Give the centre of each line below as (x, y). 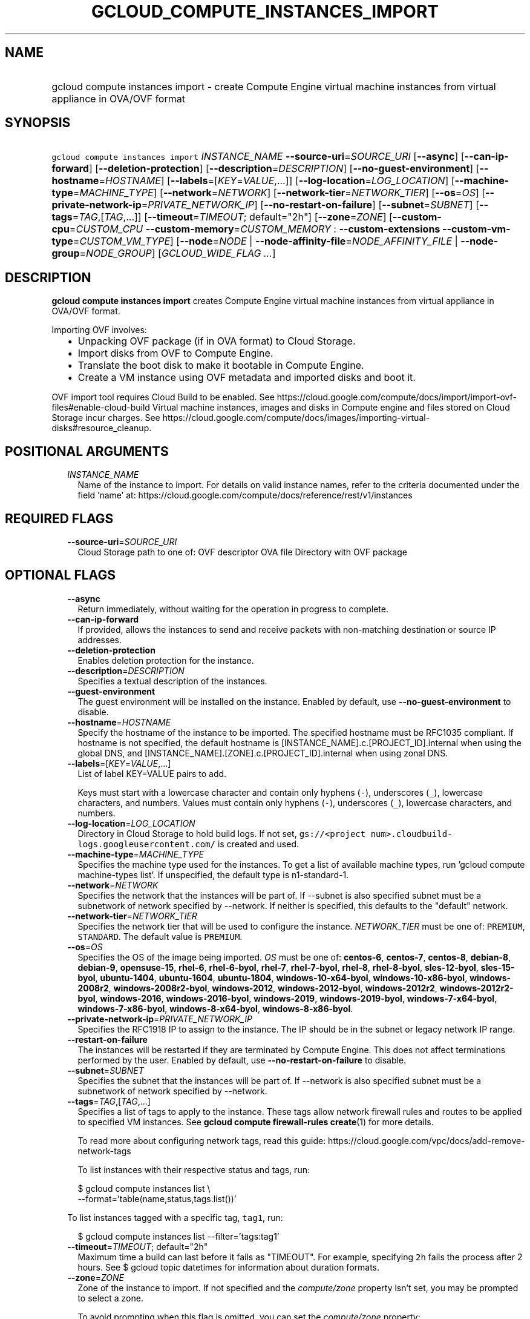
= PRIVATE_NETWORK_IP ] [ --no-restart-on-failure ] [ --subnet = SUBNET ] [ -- (315, 205)
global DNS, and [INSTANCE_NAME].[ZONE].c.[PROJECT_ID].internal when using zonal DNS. (263, 753)
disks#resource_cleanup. (102, 428)
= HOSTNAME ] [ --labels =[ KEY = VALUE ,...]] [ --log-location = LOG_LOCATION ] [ (277, 181)
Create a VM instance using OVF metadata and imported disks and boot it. (247, 378)
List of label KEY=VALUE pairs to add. (152, 773)
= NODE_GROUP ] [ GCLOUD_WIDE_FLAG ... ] (178, 253)
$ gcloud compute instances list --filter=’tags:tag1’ (178, 1236)
